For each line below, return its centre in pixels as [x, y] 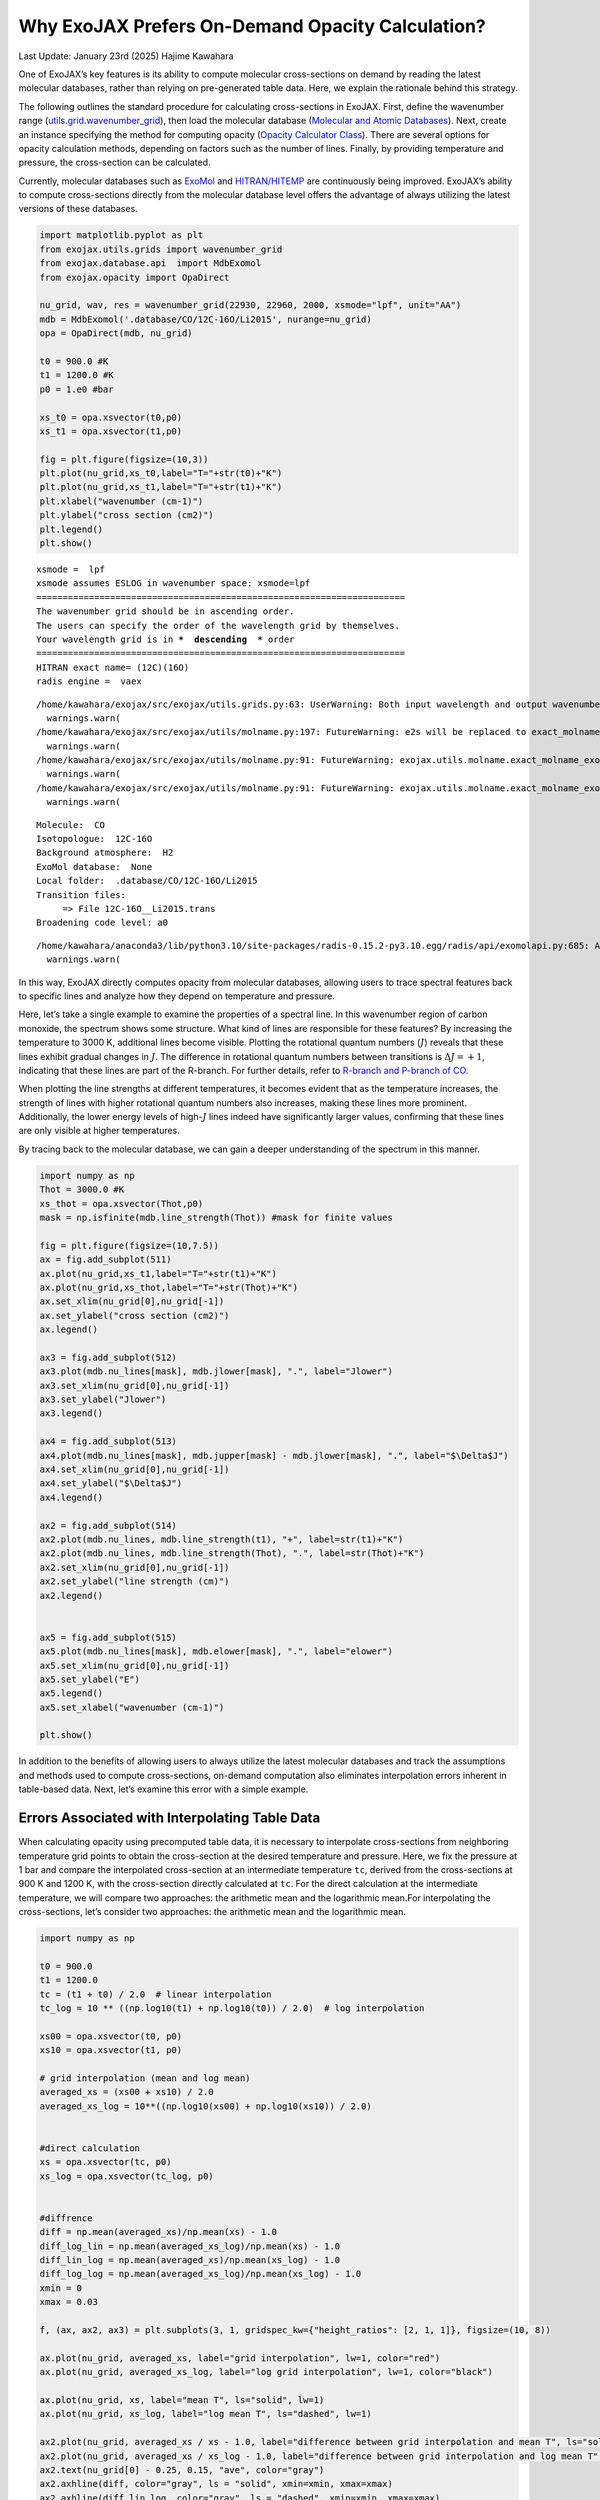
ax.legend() [69, 1329]
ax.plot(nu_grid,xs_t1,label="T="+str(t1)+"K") [158, 1273]
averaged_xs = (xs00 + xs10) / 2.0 [126, 2092]
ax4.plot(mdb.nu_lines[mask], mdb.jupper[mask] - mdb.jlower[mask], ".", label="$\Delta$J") [274, 1455]
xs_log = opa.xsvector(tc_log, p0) [126, 2176]
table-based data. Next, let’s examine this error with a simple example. [163, 1789]
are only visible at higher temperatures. [99, 1131]
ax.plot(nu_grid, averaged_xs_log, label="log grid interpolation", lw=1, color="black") [266, 2372]
